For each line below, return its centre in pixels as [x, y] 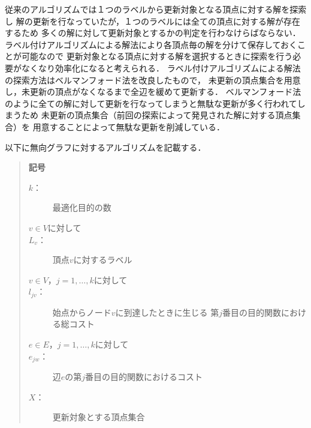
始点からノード [82, 312]
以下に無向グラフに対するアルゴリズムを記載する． [105, 147]
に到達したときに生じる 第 [167, 312]
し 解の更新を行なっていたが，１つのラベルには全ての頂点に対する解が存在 [153, 21]
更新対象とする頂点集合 [99, 417]
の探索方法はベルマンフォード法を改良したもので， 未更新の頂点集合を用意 [153, 80]
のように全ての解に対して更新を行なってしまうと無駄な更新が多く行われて [151, 103]
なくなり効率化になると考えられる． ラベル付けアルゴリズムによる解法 [161, 68]
